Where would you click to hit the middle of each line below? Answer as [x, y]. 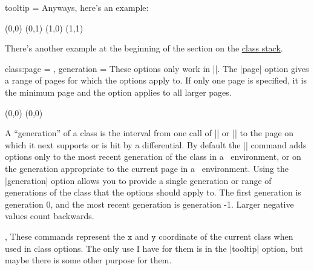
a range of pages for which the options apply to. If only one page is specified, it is [156, 80]
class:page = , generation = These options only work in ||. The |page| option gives [157, 68]
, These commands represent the [65, 236]
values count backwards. [50, 216]
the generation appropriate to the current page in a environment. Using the [147, 168]
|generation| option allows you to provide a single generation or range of [138, 180]
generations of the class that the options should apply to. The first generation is [153, 192]
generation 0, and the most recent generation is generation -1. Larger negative [149, 204]
